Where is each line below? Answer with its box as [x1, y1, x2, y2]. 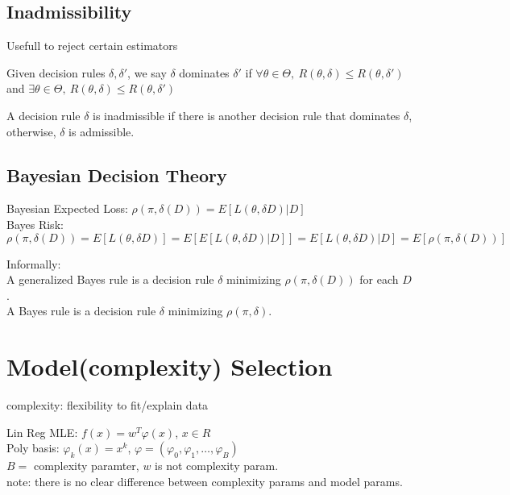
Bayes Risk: [6, 215, 64, 232]
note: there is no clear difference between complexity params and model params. [6, 472, 403, 489]
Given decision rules [6, 64, 106, 81]
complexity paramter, [33, 457, 139, 474]
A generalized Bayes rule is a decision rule [6, 271, 214, 288]
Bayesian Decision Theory [6, 162, 227, 187]
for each [359, 271, 399, 288]
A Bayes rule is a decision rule [6, 302, 156, 319]
